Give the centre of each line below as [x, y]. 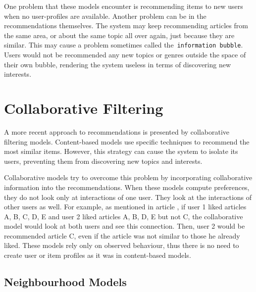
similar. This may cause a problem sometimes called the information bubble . [124, 45]
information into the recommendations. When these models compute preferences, [127, 187]
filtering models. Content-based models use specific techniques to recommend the [127, 141]
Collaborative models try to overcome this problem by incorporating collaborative [128, 177]
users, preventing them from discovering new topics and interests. [103, 161]
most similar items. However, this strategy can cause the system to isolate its [121, 151]
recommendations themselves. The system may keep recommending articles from [126, 25]
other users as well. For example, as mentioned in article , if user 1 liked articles [125, 207]
